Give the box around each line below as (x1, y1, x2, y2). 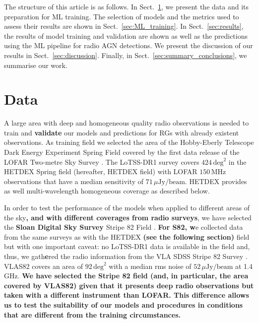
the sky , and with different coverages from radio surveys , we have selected (4, 212, 252, 222)
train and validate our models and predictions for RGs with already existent (4, 127, 239, 137)
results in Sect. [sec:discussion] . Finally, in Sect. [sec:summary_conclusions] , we (4, 50, 247, 60)
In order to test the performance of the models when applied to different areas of (4, 202, 250, 213)
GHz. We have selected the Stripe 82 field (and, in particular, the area (4, 270, 249, 281)
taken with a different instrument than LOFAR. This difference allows (4, 290, 249, 300)
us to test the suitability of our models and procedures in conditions (4, 299, 243, 310)
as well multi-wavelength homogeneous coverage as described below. (4, 186, 210, 196)
